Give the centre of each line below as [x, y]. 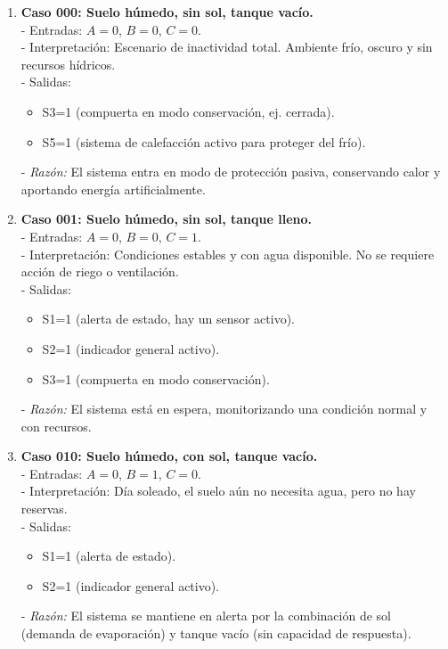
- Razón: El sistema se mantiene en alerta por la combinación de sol [206, 616]
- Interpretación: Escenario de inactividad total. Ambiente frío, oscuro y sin [227, 47]
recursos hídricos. [68, 64]
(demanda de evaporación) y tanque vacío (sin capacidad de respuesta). [216, 633]
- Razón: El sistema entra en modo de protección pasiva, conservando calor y [231, 172]
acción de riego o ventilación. [100, 271]
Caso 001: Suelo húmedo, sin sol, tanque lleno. [167, 219]
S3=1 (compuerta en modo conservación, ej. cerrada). [188, 111]
